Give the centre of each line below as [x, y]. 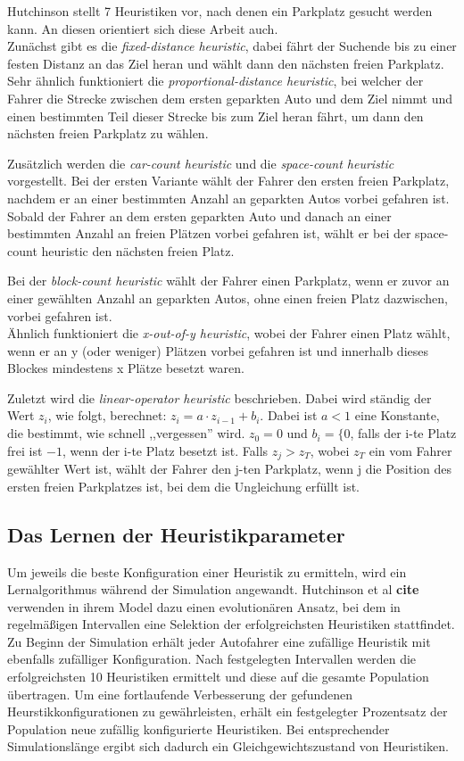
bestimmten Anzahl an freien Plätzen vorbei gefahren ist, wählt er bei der [209, 233]
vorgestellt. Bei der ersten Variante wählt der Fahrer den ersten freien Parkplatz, [228, 181]
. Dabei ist [289, 415]
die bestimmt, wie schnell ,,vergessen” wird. [126, 433]
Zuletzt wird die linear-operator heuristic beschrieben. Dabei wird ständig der [220, 397]
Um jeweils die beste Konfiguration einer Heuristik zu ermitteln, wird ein [207, 571]
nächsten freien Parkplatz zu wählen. [108, 133]
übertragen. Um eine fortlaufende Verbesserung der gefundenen [180, 694]
